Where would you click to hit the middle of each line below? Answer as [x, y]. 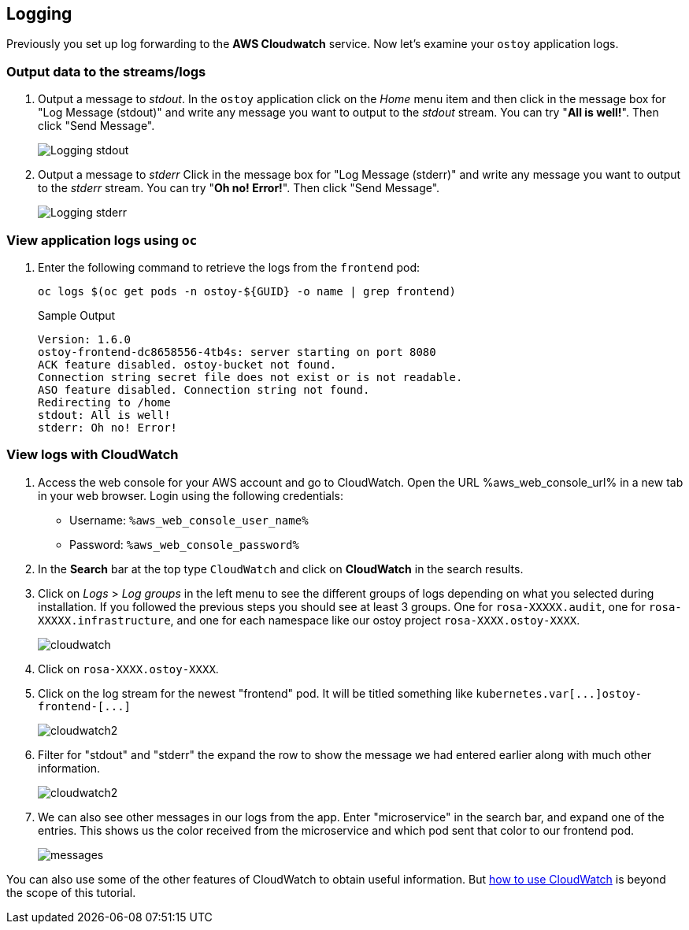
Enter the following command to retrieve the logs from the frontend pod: [229, 267]
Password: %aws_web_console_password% [184, 544]
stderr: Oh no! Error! [108, 427]
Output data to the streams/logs [106, 71]
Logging [39, 14]
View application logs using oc [102, 240]
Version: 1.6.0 [85, 339]
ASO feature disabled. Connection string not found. [204, 389]
